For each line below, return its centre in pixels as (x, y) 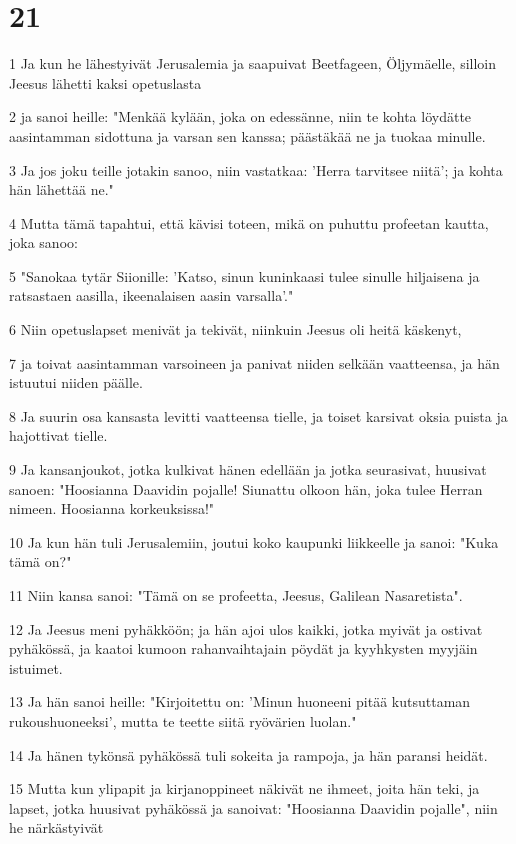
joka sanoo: (43, 242)
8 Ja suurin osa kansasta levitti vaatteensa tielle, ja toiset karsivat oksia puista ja (258, 415)
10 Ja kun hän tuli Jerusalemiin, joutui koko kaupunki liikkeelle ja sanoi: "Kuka (254, 541)
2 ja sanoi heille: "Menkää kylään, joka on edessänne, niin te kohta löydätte (240, 116)
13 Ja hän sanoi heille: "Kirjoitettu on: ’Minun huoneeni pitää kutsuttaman (240, 701)
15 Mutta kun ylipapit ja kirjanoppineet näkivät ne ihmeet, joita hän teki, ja (244, 788)
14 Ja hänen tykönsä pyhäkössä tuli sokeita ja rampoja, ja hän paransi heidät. (248, 754)
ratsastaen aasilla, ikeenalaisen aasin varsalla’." (151, 295)
